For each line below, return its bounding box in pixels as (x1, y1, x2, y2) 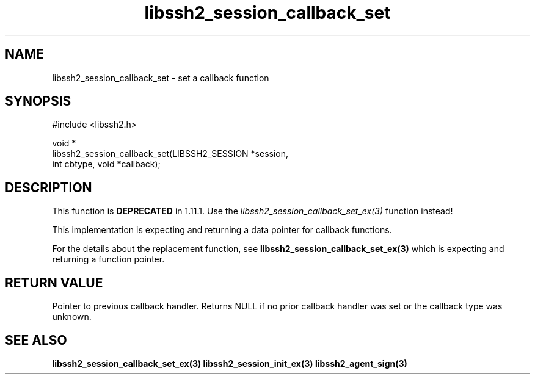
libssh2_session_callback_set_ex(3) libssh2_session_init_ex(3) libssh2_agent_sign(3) (52, 358, 407, 369)
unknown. (52, 311, 92, 322)
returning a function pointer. (52, 254, 165, 265)
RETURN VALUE (5, 275, 103, 291)
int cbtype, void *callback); (52, 159, 161, 170)
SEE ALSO (5, 332, 67, 348)
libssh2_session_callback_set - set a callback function (52, 72, 269, 83)
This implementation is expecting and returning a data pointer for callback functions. (52, 225, 392, 236)
